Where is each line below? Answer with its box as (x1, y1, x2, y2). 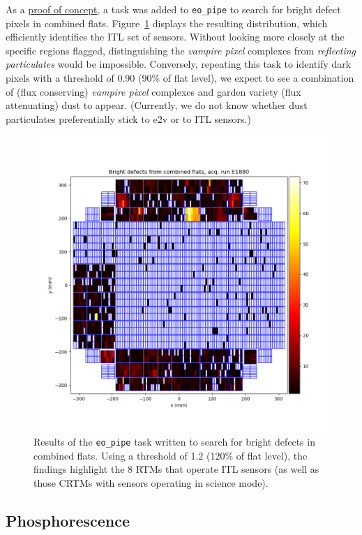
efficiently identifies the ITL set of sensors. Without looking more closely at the (6, 29, 345, 44)
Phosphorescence (6, 509, 130, 531)
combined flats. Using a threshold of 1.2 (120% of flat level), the (33, 448, 308, 462)
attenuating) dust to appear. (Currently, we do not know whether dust (6, 98, 308, 112)
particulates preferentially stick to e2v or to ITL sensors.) (6, 111, 251, 126)
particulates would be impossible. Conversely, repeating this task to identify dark (6, 57, 352, 71)
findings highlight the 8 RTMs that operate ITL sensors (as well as (33, 462, 319, 476)
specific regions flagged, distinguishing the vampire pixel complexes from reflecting (6, 43, 356, 57)
